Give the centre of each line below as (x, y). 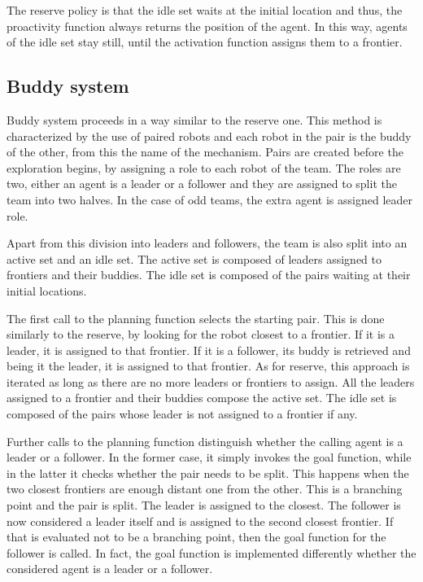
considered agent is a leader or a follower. (110, 569)
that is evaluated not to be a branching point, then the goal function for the (196, 537)
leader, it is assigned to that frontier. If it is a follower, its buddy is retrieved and (209, 350)
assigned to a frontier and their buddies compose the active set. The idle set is (202, 398)
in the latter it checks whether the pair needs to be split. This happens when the (208, 473)
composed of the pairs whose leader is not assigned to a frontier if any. (182, 414)
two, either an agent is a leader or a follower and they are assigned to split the (202, 184)
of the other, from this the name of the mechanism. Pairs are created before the (205, 152)
